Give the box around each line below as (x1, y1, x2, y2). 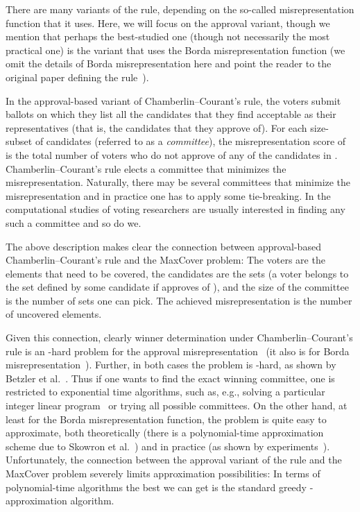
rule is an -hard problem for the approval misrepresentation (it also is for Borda (6, 343, 350, 358)
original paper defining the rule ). (6, 69, 149, 84)
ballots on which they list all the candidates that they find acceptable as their (6, 107, 336, 121)
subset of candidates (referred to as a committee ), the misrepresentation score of (6, 134, 346, 148)
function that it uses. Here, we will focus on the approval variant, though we (6, 15, 330, 30)
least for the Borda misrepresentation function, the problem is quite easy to (6, 411, 327, 426)
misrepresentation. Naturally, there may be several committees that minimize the (6, 175, 351, 189)
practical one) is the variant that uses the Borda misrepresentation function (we (6, 42, 345, 57)
